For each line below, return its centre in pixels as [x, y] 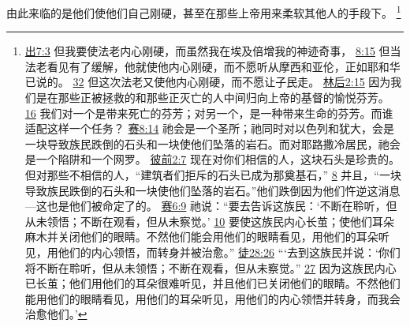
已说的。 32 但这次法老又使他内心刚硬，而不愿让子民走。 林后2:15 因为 [208, 82]
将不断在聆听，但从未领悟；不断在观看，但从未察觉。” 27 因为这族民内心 [211, 267]
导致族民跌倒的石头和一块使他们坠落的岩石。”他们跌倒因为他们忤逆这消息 [212, 190]
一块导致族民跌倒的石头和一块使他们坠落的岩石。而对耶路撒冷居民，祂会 [212, 143]
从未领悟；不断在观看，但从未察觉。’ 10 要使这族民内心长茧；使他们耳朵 [210, 221]
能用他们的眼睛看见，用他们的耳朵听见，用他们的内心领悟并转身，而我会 [212, 298]
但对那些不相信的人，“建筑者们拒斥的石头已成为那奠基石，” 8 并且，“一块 [213, 175]
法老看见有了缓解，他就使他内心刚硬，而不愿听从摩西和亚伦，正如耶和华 [212, 66]
